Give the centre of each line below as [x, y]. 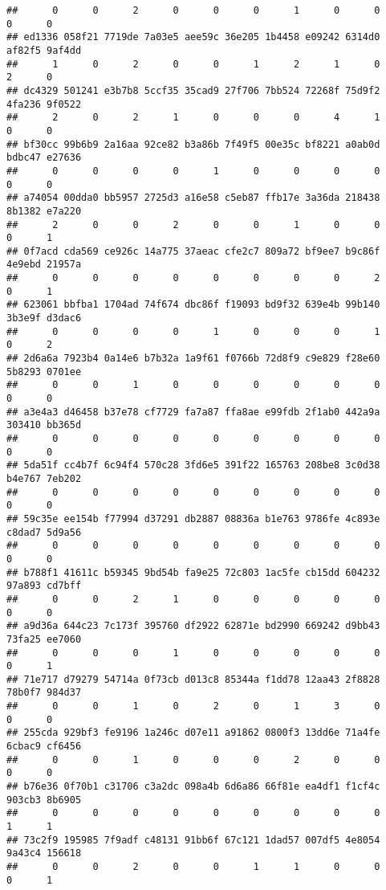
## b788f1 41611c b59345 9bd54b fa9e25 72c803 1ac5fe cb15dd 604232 [193, 572]
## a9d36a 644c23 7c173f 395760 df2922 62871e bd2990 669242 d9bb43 [193, 626]
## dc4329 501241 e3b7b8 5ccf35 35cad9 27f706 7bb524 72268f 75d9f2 [193, 90]
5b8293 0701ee [44, 372]
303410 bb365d [44, 425]
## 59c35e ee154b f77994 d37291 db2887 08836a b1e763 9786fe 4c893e [193, 518]
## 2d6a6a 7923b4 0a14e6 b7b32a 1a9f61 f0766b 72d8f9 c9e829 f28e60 [193, 359]
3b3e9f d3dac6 [44, 318]
